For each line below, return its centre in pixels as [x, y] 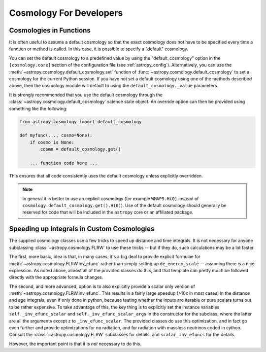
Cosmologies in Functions [50, 30]
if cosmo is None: [52, 142]
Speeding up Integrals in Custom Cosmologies [82, 229]
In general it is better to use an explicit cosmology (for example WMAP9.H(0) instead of [111, 198]
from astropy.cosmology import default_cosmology [81, 122]
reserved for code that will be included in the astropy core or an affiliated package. [108, 212]
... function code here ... [64, 163]
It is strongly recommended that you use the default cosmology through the [86, 95]
